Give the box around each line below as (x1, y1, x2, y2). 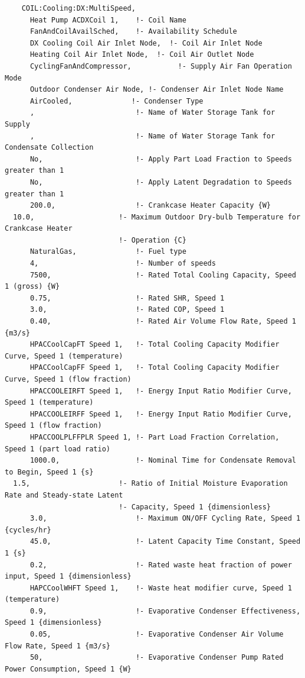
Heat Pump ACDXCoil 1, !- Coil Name (29, 15, 186, 24)
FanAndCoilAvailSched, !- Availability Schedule (29, 27, 237, 36)
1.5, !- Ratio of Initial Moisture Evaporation (13, 479, 288, 488)
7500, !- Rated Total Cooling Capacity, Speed (29, 270, 296, 279)
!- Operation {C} (119, 235, 186, 244)
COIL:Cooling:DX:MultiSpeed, (21, 4, 136, 12)
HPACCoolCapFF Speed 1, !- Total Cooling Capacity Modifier (29, 363, 280, 372)
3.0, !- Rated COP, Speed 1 (29, 305, 225, 314)
